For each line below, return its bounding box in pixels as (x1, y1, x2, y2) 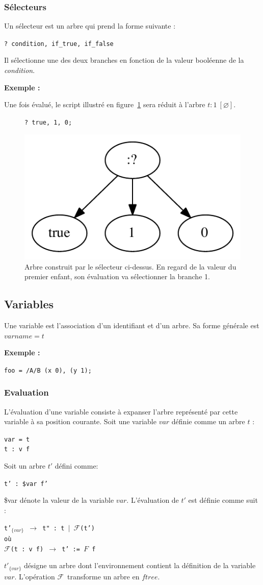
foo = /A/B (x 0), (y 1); (4, 367, 92, 374)
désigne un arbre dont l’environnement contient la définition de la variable (24, 560, 256, 571)
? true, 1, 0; (24, 118, 72, 126)
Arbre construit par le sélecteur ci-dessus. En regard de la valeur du (24, 261, 236, 272)
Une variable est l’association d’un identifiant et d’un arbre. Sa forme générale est (4, 320, 259, 330)
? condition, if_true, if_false (4, 40, 114, 47)
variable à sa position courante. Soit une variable (4, 416, 156, 427)
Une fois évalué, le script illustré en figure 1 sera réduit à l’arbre (4, 99, 205, 110)
